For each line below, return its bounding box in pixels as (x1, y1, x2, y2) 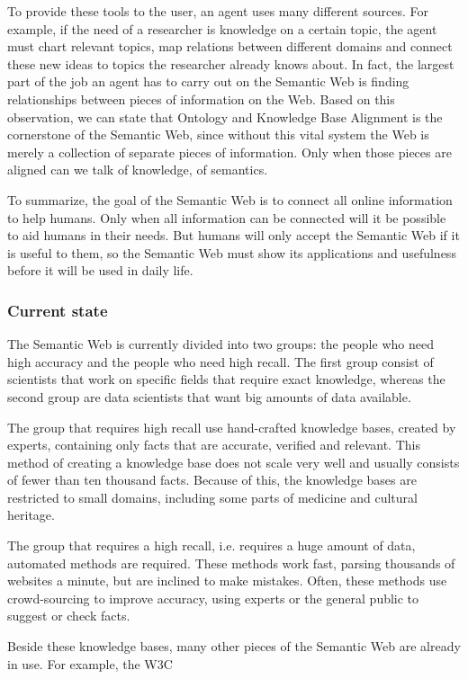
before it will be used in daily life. (7, 261, 193, 280)
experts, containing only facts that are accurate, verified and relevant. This (7, 435, 420, 454)
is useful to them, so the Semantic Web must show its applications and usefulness (7, 243, 456, 262)
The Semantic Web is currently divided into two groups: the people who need (7, 335, 434, 353)
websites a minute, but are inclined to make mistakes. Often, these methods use (7, 571, 447, 590)
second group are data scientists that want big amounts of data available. (7, 387, 411, 406)
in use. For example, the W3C (7, 654, 173, 673)
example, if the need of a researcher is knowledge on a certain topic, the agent (7, 19, 437, 38)
